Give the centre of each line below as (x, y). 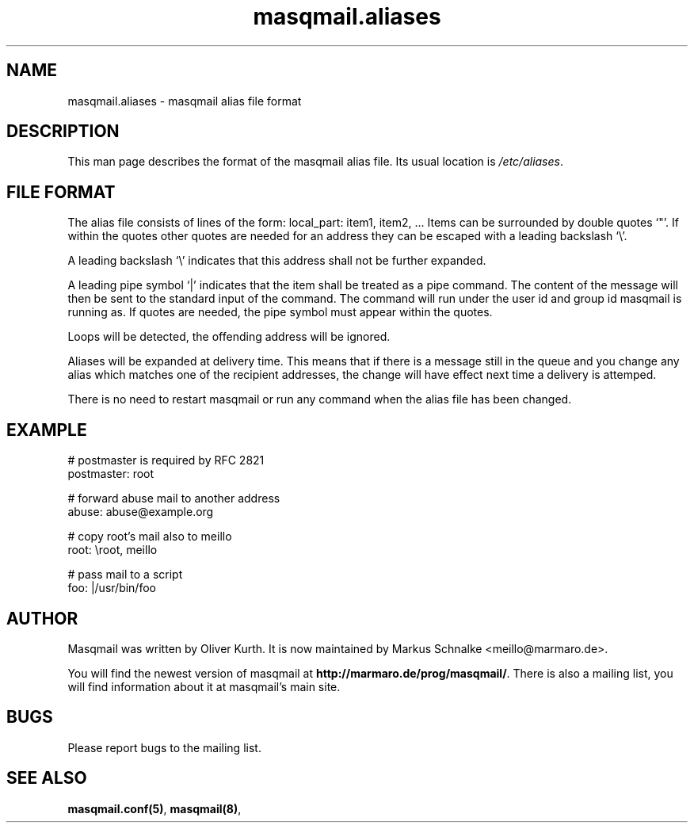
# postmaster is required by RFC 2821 (166, 460)
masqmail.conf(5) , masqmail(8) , (154, 808)
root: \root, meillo (112, 550)
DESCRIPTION (63, 132)
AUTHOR (42, 618)
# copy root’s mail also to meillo (150, 537)
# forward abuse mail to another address (174, 499)
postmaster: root (111, 474)
